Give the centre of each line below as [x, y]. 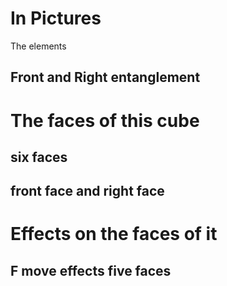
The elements [38, 46]
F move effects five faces [91, 270]
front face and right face [87, 191]
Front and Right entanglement [105, 77]
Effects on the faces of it [114, 234]
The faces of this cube [105, 120]
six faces [39, 157]
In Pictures [56, 18]
